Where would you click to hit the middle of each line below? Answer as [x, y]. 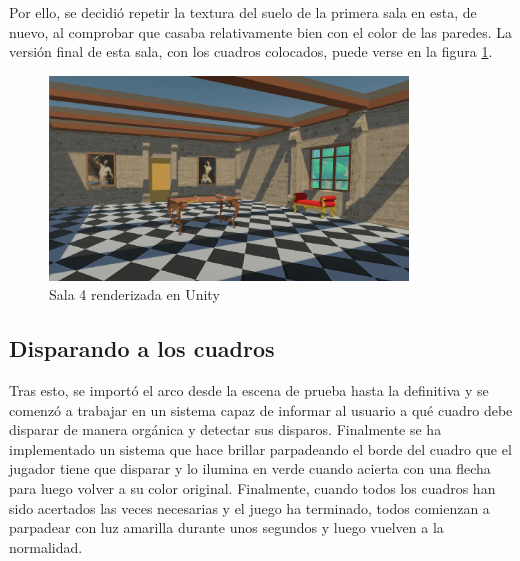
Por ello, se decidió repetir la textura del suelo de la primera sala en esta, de [243, 12]
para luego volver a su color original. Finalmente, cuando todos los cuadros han [252, 487]
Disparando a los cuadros [142, 348]
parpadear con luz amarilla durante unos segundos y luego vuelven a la [226, 527]
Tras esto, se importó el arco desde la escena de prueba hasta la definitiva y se [249, 390]
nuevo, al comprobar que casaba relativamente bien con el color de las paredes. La [261, 31]
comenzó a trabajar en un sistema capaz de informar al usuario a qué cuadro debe [261, 409]
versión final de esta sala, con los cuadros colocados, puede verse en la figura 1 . [251, 51]
